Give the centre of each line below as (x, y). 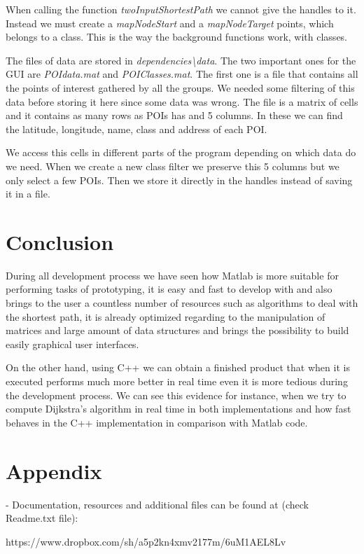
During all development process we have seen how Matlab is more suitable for (172, 275)
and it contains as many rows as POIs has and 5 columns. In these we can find (174, 115)
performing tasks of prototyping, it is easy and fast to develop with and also (169, 289)
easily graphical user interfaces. (72, 344)
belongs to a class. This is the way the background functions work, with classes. (177, 37)
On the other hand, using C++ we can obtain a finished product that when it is (178, 367)
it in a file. (28, 194)
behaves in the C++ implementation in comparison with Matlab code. (157, 422)
